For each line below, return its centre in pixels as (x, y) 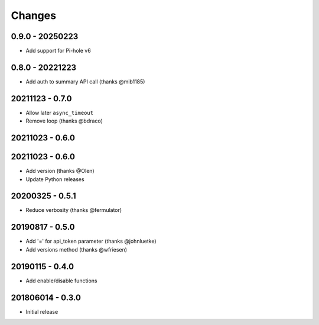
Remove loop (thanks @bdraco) (64, 121)
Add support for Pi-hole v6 (58, 51)
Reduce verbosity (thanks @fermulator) (74, 210)
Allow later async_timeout (60, 112)
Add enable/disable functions (61, 281)
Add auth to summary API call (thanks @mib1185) (85, 81)
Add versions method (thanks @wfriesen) (76, 249)
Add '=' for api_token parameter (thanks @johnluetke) (91, 241)
